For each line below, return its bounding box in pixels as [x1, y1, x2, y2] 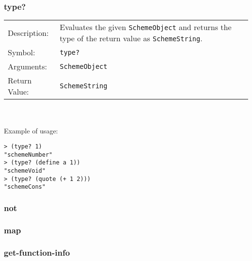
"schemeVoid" [4, 167, 46, 174]
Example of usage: [4, 126, 58, 136]
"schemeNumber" [4, 151, 53, 158]
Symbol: [8, 47, 35, 58]
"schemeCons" [4, 183, 46, 191]
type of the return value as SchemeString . [60, 33, 203, 44]
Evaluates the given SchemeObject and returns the [60, 21, 232, 33]
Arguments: [8, 61, 47, 72]
